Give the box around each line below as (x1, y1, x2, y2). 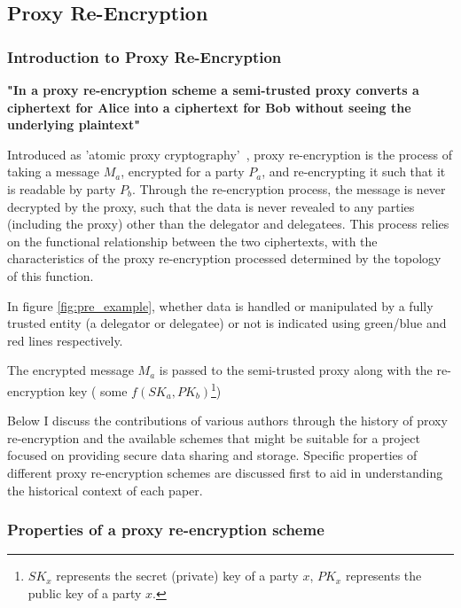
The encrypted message (7, 361, 134, 379)
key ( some (68, 381, 128, 400)
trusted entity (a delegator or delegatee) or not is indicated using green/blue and (7, 314, 447, 332)
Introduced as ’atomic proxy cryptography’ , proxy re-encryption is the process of (7, 144, 452, 163)
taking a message (7, 162, 99, 181)
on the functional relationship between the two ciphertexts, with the (7, 231, 378, 250)
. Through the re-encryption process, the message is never (131, 179, 446, 198)
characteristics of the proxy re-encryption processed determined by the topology (7, 249, 441, 268)
